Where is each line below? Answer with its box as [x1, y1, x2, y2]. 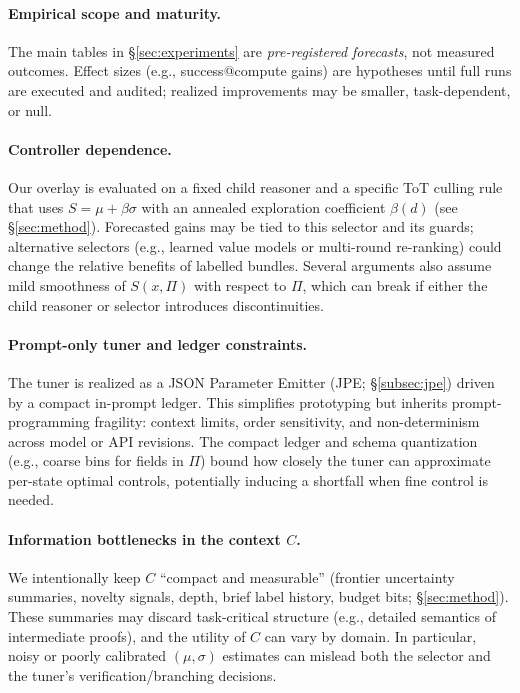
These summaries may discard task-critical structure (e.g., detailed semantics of [8, 606, 497, 627]
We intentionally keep [8, 566, 141, 587]
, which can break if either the [302, 274, 488, 295]
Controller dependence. [8, 138, 172, 159]
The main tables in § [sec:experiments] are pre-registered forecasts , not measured [8, 40, 495, 61]
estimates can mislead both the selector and [222, 645, 491, 666]
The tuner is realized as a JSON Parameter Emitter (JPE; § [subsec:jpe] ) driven [8, 371, 495, 392]
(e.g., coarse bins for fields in [8, 450, 184, 471]
